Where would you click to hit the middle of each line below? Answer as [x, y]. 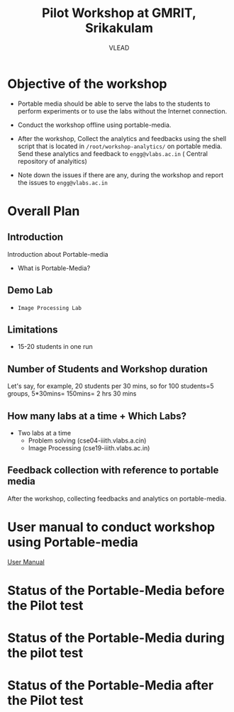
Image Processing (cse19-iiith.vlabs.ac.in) [89, 447]
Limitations [33, 329]
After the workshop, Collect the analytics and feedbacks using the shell [122, 138]
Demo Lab [30, 290]
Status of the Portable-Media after [111, 685]
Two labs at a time [44, 433]
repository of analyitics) [52, 161]
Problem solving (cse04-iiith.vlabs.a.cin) [87, 440]
